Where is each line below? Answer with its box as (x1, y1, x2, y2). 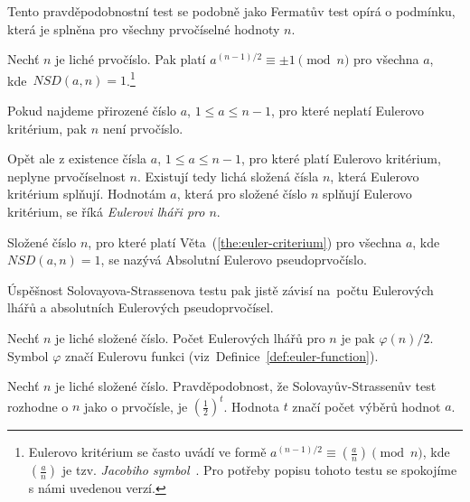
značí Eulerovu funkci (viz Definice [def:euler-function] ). (65, 346, 379, 365)
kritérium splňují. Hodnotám (7, 184, 166, 203)
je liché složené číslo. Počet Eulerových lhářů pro (55, 328, 325, 347)
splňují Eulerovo (323, 184, 412, 203)
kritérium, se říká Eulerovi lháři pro (7, 202, 205, 220)
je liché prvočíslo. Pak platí (55, 50, 206, 69)
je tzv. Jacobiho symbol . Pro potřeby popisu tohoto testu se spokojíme (61, 460, 457, 479)
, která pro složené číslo (176, 184, 307, 203)
